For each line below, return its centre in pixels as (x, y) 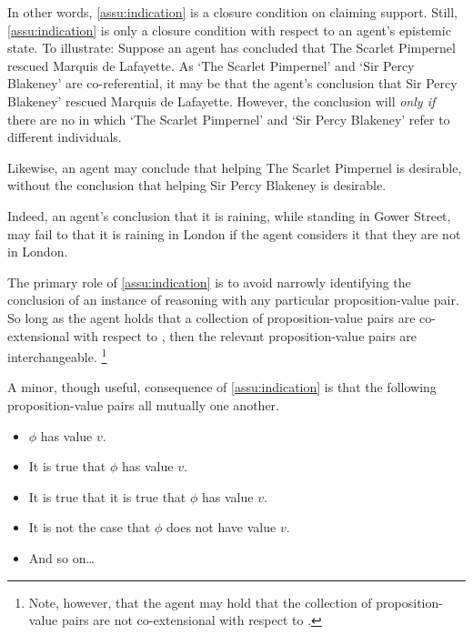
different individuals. (65, 137)
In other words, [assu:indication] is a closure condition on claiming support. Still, (232, 12)
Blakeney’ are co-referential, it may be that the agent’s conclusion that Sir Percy (232, 83)
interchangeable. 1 (57, 355)
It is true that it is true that (107, 496)
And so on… (61, 557)
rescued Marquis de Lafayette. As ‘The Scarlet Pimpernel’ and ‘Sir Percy (211, 65)
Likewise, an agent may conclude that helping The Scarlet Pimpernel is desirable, (235, 167)
